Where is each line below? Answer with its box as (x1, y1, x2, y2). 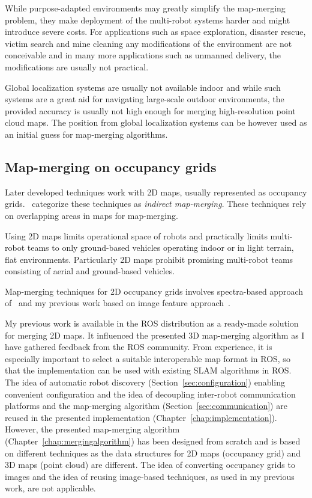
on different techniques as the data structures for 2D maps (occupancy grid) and (5, 446, 301, 459)
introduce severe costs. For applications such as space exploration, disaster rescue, (5, 25, 306, 38)
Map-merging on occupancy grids (5, 157, 217, 176)
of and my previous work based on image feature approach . (5, 297, 231, 309)
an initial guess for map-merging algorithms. (5, 128, 168, 140)
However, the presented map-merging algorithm (5, 423, 180, 435)
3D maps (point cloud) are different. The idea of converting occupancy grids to (5, 458, 295, 471)
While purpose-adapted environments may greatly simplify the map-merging (5, 2, 286, 14)
